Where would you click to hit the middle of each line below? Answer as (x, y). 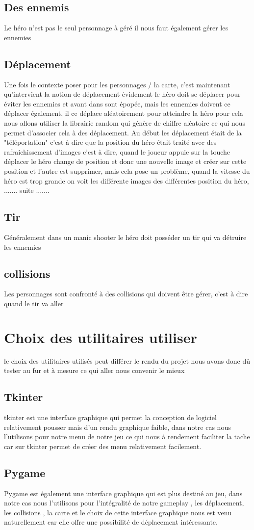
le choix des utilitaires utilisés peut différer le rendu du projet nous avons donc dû (127, 360)
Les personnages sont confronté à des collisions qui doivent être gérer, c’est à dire (126, 294)
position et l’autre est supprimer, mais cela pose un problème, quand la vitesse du (127, 171)
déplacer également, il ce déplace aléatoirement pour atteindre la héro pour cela (124, 113)
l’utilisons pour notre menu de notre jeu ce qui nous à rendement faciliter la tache (127, 437)
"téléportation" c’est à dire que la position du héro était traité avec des (110, 142)
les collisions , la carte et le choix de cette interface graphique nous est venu (118, 512)
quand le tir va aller (34, 303)
